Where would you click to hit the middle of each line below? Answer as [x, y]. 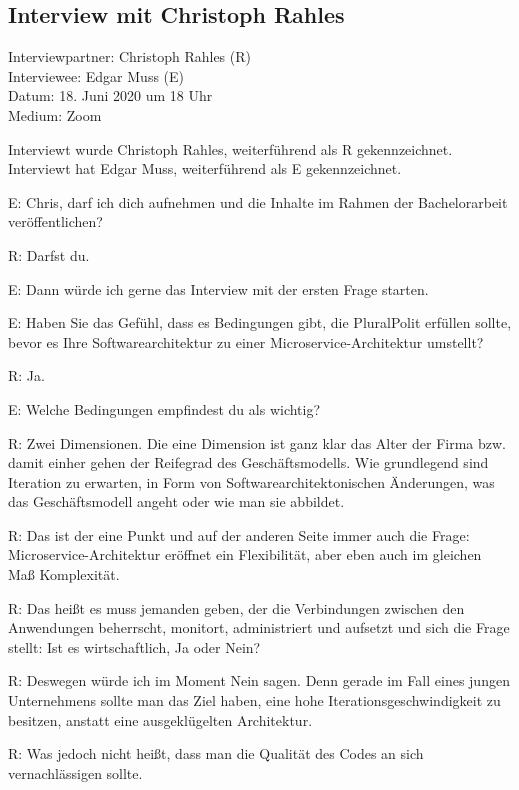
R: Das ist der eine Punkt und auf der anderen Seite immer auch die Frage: [239, 534]
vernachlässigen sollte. [75, 772]
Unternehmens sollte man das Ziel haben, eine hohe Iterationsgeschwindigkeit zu [254, 700]
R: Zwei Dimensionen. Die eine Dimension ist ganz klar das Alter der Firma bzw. [257, 442]
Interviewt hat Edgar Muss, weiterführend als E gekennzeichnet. [205, 168]
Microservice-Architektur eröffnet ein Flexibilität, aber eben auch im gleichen [245, 554]
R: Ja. [26, 375]
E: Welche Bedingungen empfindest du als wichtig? [164, 408]
